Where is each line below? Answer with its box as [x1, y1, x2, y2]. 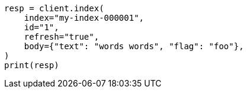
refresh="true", [24, 32, 100, 41]
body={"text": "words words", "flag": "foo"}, [24, 41, 244, 51]
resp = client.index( [4, 4, 104, 13]
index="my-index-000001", [24, 13, 145, 23]
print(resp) [4, 60, 59, 70]
